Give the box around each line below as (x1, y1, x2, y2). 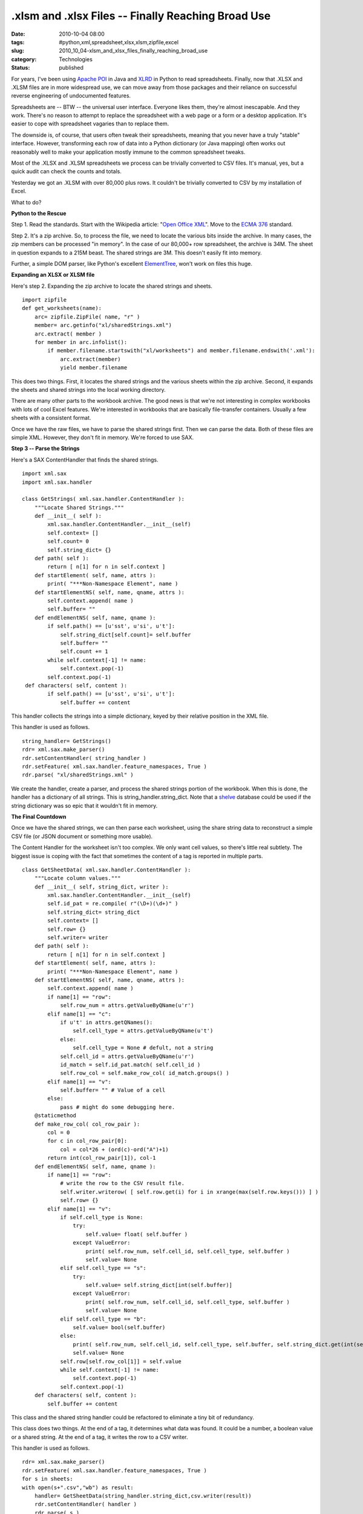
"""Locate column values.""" (34, 875, 121, 882)
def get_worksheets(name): (22, 305, 102, 312)
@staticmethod (34, 1112, 77, 1119)
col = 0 (47, 1129, 70, 1136)
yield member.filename (60, 364, 128, 371)
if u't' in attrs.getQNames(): (60, 1019, 153, 1026)
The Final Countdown (11, 813, 67, 820)
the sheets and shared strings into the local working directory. (11, 386, 166, 393)
